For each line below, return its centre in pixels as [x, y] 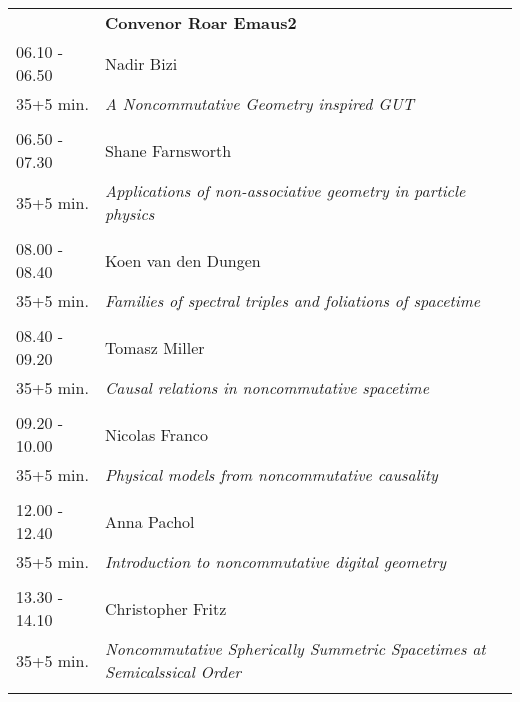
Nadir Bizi [141, 63]
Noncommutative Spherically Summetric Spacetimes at [295, 648]
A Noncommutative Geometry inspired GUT [259, 103]
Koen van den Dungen [182, 260]
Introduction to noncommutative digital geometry [275, 561]
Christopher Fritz [165, 608]
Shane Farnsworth [168, 150]
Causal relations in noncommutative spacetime [267, 387]
